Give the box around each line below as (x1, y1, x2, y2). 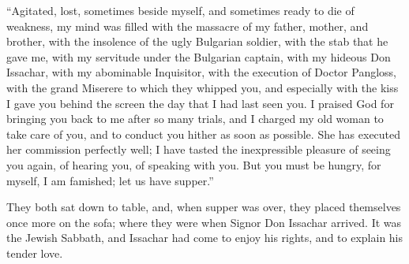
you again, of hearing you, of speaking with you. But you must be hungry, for (6, 156, 381, 173)
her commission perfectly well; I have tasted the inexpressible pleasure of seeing (6, 141, 391, 158)
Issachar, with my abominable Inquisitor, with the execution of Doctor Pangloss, (6, 64, 397, 80)
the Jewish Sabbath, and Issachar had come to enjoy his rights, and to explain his (6, 229, 403, 246)
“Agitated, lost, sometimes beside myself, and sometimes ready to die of (6, 2, 355, 18)
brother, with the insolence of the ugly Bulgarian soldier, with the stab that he (6, 33, 388, 50)
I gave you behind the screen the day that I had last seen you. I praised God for (6, 95, 394, 111)
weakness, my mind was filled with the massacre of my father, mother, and (6, 17, 369, 34)
